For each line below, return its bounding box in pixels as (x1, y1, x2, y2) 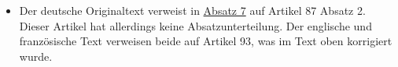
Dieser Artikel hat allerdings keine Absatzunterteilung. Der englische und (19, 17, 372, 33)
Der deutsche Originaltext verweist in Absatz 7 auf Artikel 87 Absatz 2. (19, 2, 366, 18)
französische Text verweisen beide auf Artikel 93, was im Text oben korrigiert (19, 33, 392, 49)
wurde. (19, 48, 53, 64)
